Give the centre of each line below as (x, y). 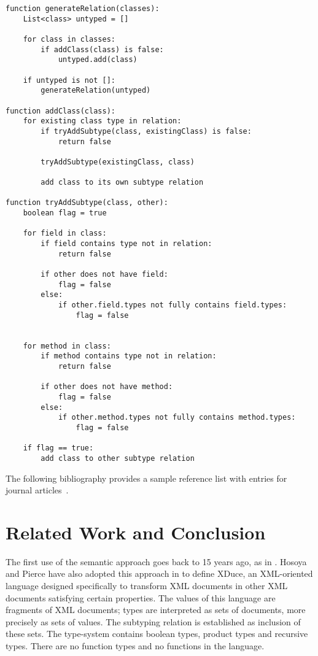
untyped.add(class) (98, 60)
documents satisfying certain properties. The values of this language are (141, 597)
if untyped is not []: (69, 80)
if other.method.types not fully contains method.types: (177, 418)
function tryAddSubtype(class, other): (87, 203)
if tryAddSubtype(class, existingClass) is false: (146, 131)
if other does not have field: (104, 275)
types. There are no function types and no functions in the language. (135, 646)
